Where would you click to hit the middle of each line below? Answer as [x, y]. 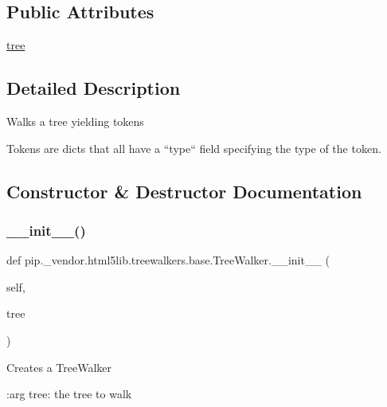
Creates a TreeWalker [59, 367]
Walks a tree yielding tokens [75, 121]
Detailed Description [94, 88]
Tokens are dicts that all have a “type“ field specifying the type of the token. [194, 148]
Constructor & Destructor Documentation [184, 191]
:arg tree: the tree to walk [69, 394]
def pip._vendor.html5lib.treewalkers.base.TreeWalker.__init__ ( [168, 260]
